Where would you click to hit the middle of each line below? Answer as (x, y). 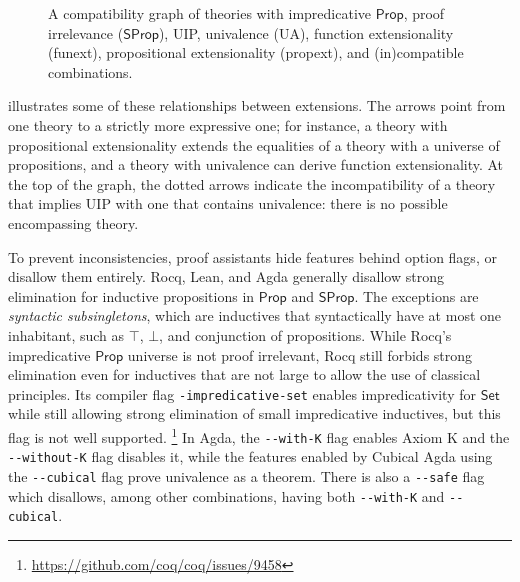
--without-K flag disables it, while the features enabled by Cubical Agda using (250, 456)
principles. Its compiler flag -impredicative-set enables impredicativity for (242, 393)
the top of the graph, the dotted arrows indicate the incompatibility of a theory (252, 183)
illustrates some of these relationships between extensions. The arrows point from (257, 105)
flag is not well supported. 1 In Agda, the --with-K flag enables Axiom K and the (259, 435)
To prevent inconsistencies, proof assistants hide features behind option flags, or (252, 256)
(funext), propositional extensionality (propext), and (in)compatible (256, 52)
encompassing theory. (73, 222)
